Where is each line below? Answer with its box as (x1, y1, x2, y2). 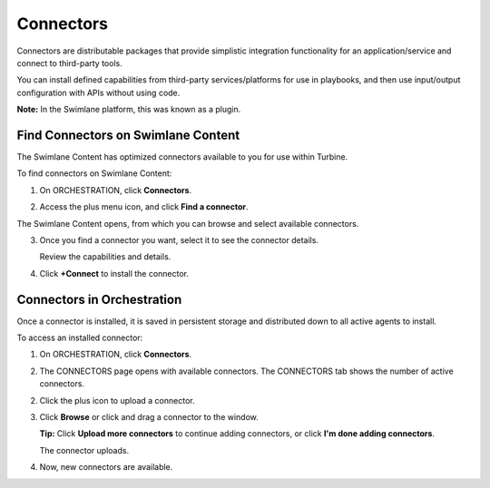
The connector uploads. (39, 444, 130, 455)
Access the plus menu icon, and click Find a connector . (39, 201, 249, 212)
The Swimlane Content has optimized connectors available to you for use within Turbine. (16, 151, 348, 162)
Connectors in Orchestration (16, 291, 182, 307)
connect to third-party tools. (16, 57, 122, 68)
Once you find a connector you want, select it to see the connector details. (39, 234, 319, 245)
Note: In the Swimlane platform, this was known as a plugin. (16, 104, 241, 115)
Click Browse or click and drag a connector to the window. (39, 412, 259, 422)
